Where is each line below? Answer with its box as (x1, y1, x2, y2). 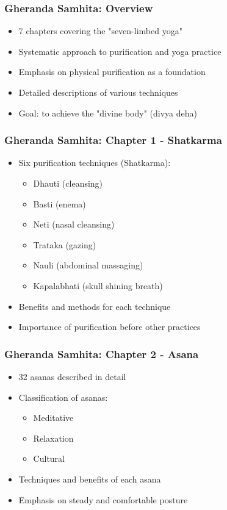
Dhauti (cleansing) (33, 177, 103, 189)
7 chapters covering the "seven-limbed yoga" (18, 24, 182, 37)
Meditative (33, 411, 74, 424)
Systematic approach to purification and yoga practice (18, 45, 222, 57)
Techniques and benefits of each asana (18, 472, 161, 485)
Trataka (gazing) (33, 238, 96, 251)
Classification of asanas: (18, 390, 108, 403)
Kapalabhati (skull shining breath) (33, 279, 163, 292)
